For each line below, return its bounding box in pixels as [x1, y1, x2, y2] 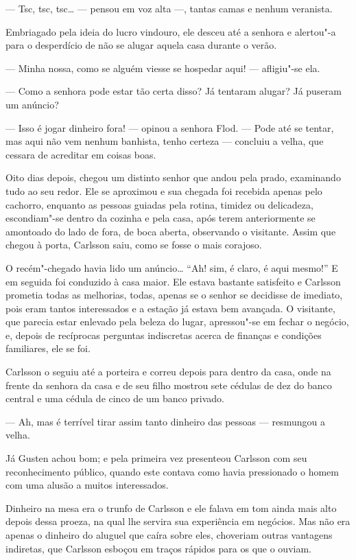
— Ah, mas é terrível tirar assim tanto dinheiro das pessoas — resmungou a [5, 414, 325, 428]
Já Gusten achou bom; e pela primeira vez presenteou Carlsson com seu [5, 451, 307, 465]
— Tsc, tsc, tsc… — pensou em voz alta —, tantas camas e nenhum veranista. [5, 1, 333, 15]
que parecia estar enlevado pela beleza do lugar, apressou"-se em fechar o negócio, [5, 314, 349, 329]
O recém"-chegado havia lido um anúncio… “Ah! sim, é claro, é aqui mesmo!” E [5, 260, 338, 275]
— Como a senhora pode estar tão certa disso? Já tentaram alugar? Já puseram [5, 84, 342, 98]
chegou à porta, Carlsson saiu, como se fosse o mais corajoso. [5, 237, 262, 252]
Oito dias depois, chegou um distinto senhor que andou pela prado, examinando [5, 170, 341, 185]
